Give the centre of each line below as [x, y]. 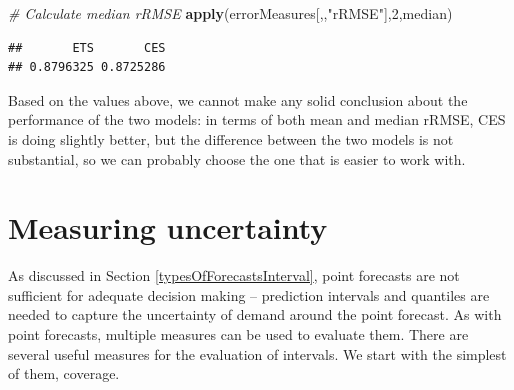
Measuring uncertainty [168, 227]
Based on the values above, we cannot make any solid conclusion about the [238, 99]
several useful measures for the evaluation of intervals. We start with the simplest [257, 353]
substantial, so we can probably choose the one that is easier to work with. [237, 158]
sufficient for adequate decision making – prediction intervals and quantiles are [249, 294]
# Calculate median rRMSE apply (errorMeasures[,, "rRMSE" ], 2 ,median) [230, 13]
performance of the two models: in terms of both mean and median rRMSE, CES [257, 119]
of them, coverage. [64, 373]
